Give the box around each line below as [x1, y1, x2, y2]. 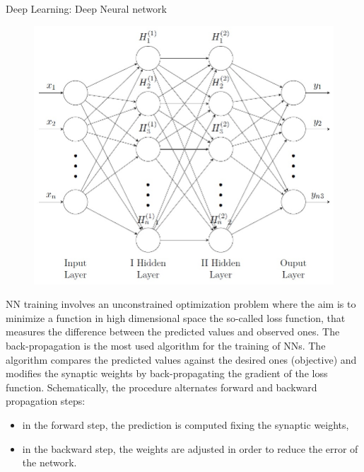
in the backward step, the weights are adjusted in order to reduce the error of [22, 441, 358, 456]
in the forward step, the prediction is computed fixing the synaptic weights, [22, 418, 349, 432]
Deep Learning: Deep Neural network [6, 1, 167, 16]
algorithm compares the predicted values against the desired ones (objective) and [6, 352, 357, 367]
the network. [22, 455, 77, 470]
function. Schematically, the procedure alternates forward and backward [6, 379, 317, 394]
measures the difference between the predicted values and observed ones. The [6, 324, 340, 339]
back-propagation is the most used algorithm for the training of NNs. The [6, 338, 326, 353]
